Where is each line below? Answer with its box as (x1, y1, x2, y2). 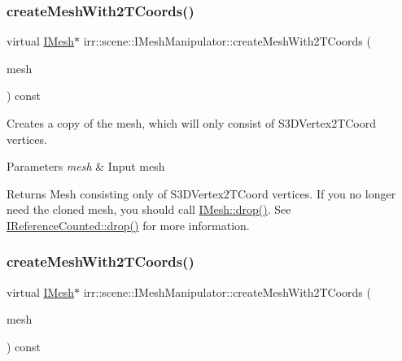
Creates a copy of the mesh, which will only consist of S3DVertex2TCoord (7, 115, 377, 131)
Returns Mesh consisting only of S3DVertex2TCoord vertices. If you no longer (7, 185, 396, 202)
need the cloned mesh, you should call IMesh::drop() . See (7, 201, 291, 218)
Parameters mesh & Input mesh (7, 158, 165, 175)
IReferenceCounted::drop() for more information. (7, 216, 250, 233)
